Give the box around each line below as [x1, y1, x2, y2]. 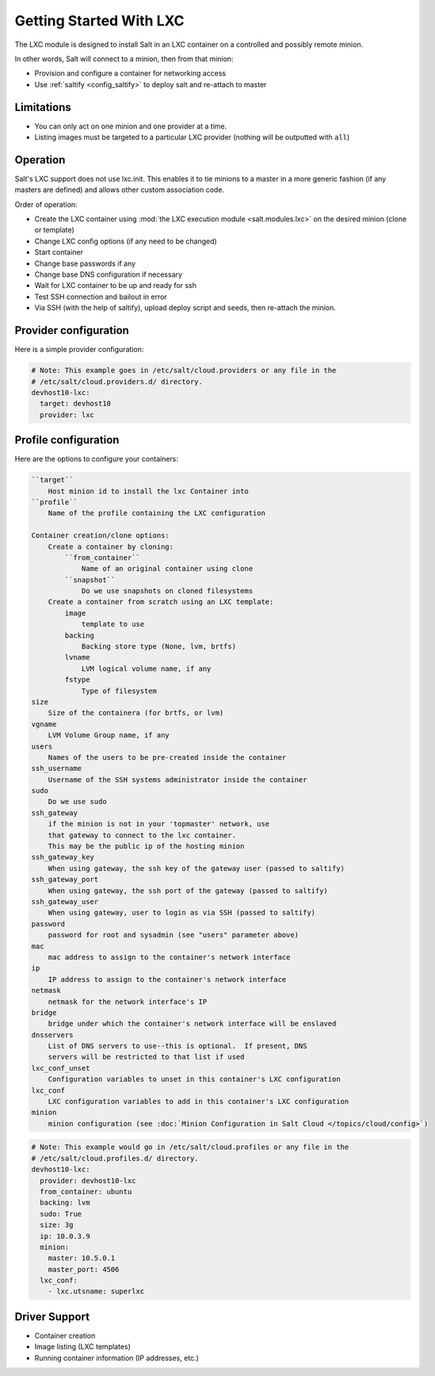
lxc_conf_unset [31, 1064, 90, 1072]
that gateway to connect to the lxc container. [48, 830, 237, 840]
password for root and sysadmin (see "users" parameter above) [48, 930, 300, 940]
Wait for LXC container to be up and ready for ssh [34, 281, 197, 290]
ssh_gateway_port [31, 875, 99, 884]
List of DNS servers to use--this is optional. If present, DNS [48, 1041, 307, 1051]
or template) [34, 225, 74, 235]
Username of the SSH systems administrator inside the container [48, 775, 307, 784]
